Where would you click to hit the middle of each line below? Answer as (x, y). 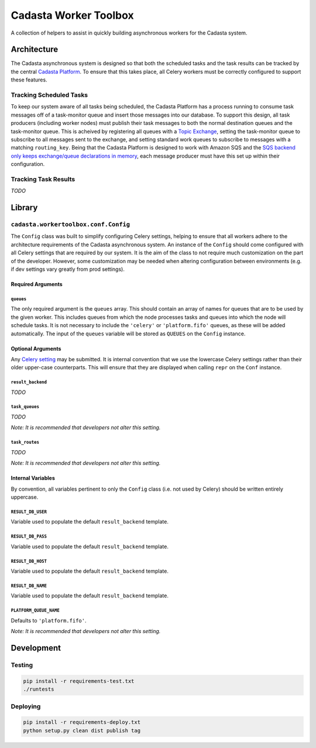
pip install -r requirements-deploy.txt (82, 722)
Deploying (26, 706)
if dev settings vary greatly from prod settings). (68, 269)
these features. (29, 80)
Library (24, 208)
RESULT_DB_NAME (29, 586)
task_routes (25, 443)
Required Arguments (37, 284)
